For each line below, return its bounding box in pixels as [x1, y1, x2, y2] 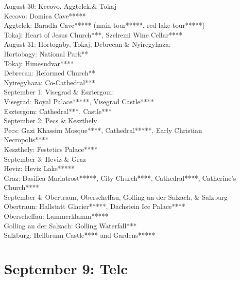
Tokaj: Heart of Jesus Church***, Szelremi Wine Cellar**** [4, 29, 183, 39]
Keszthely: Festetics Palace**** [4, 144, 98, 154]
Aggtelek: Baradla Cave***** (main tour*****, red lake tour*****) [4, 20, 205, 30]
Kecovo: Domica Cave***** [4, 10, 86, 20]
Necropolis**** [4, 134, 49, 145]
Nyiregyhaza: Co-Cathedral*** [4, 77, 95, 87]
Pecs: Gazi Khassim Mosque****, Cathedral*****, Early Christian [4, 125, 202, 135]
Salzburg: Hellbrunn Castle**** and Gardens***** [4, 230, 155, 240]
